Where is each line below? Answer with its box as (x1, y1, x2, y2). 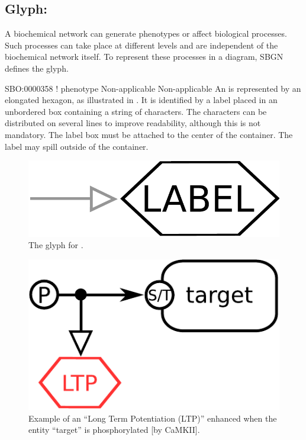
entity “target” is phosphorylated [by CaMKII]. (28, 423, 200, 436)
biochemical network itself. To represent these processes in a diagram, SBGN (5, 50, 284, 63)
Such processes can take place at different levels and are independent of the (5, 38, 278, 51)
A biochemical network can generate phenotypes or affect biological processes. (5, 27, 287, 40)
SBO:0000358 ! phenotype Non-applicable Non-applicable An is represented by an (5, 82, 301, 94)
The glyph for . (28, 239, 83, 251)
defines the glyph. (5, 62, 69, 74)
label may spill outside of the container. (5, 140, 149, 152)
